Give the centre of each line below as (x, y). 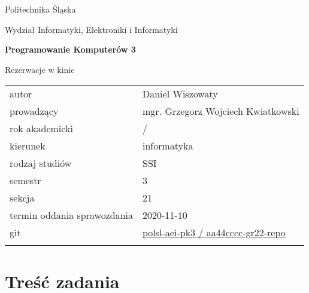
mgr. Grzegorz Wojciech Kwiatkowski (221, 111)
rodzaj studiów (41, 163)
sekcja (22, 198)
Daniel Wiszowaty (180, 94)
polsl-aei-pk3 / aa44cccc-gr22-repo (214, 233)
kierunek (28, 146)
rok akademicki (41, 129)
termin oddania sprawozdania (71, 215)
